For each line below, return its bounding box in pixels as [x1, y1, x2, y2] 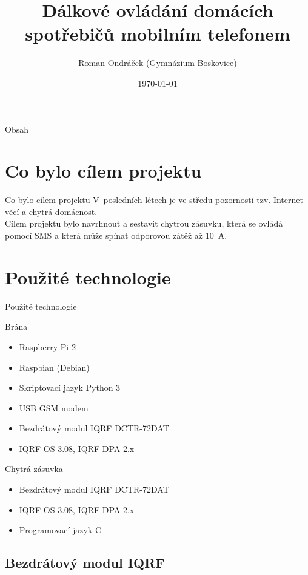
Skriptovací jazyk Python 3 [19, 381, 121, 394]
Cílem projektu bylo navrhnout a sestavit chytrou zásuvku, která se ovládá [5, 217, 283, 230]
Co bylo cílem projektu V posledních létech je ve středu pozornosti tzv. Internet [5, 193, 303, 206]
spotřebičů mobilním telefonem [25, 21, 290, 46]
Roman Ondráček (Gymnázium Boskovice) [78, 56, 237, 69]
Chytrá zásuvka [5, 462, 63, 475]
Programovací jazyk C [19, 523, 102, 536]
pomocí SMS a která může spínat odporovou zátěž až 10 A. [5, 229, 227, 241]
